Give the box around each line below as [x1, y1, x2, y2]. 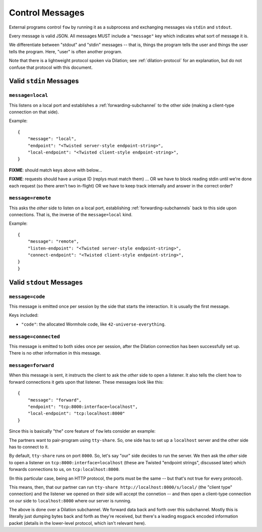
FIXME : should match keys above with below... [9, 167, 102, 173]
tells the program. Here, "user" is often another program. [9, 48, 122, 54]
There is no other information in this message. [9, 350, 101, 356]
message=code [9, 293, 46, 300]
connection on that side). [9, 109, 59, 115]
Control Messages [9, 7, 85, 18]
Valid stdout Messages [9, 278, 83, 286]
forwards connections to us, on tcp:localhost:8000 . [9, 467, 120, 472]
